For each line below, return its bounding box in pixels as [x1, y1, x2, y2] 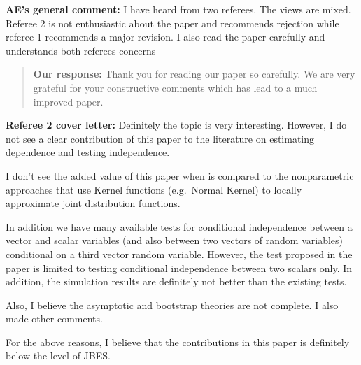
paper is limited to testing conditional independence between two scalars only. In [6, 260, 353, 275]
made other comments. [6, 311, 103, 326]
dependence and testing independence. [6, 145, 170, 159]
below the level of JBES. [6, 348, 111, 363]
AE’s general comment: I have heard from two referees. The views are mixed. [6, 2, 351, 16]
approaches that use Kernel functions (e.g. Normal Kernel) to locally [6, 182, 302, 196]
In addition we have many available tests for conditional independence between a [6, 219, 353, 234]
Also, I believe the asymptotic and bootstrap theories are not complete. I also [6, 297, 339, 312]
